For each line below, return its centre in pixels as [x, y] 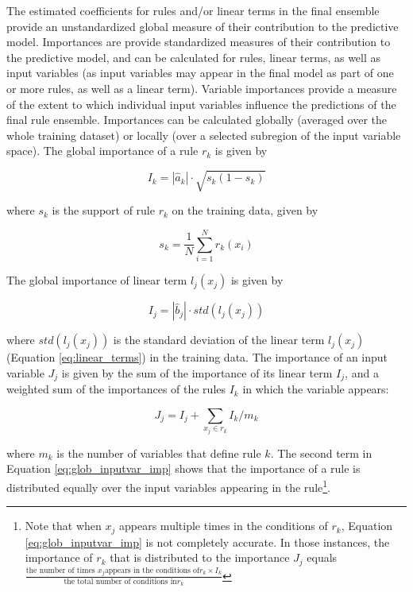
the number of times [60, 570]
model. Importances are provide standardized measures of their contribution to [199, 42]
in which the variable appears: [316, 389]
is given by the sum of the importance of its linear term [197, 372]
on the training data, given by [245, 210]
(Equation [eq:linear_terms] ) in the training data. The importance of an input [197, 357]
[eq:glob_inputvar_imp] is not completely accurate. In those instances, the [207, 542]
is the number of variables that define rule [159, 453]
